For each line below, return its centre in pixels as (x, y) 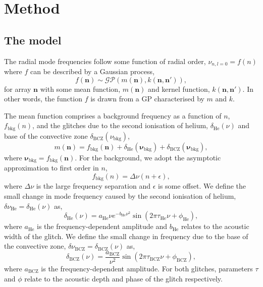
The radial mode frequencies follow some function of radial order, (105, 61)
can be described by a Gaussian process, (92, 71)
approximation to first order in (51, 168)
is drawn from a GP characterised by (147, 99)
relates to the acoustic (215, 226)
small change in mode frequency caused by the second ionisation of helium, (120, 195)
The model (33, 40)
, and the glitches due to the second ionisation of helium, (120, 125)
